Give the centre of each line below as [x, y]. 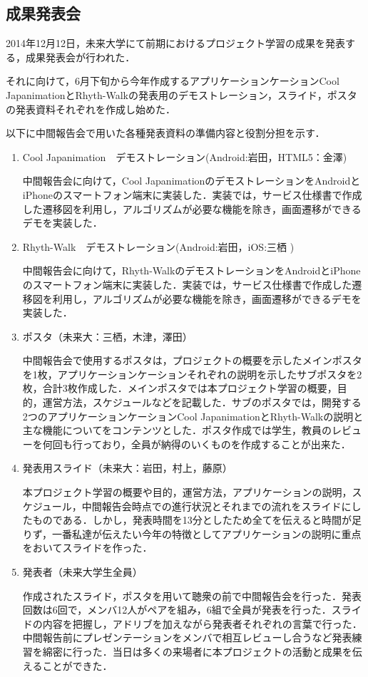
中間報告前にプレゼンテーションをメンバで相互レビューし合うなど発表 [187, 637]
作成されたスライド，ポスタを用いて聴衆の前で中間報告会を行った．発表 [192, 595]
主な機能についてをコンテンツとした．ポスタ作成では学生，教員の [177, 430]
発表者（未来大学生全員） [82, 572]
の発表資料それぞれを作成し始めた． [91, 109]
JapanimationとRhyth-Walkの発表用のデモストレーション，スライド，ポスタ [182, 94]
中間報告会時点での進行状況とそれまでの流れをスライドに [216, 506]
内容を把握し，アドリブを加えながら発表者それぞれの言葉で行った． [202, 623]
